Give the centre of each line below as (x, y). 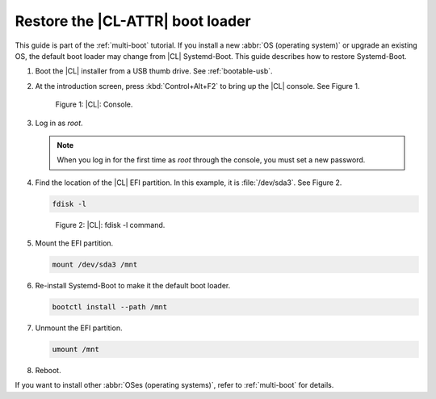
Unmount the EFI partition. (79, 328)
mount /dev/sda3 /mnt (95, 265)
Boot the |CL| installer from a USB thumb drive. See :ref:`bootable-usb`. (154, 71)
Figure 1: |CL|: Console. (94, 104)
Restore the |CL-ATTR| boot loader (133, 21)
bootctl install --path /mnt (110, 307)
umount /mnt (76, 349)
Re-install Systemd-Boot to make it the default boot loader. (133, 286)
